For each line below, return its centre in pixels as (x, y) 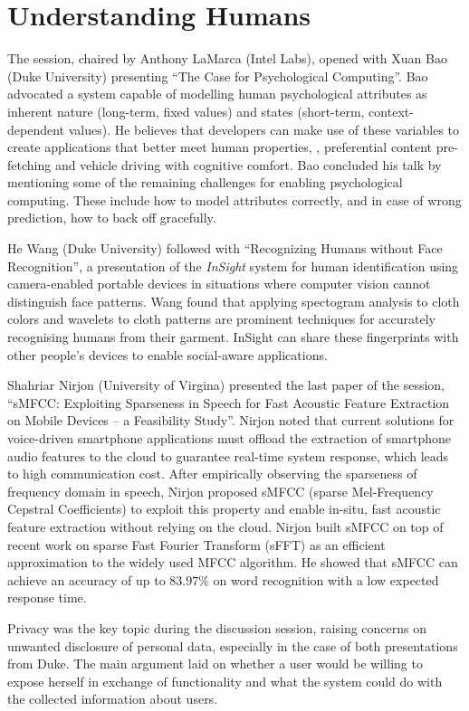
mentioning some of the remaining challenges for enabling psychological (205, 182)
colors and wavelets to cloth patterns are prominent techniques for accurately (222, 319)
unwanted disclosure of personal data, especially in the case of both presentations (233, 645)
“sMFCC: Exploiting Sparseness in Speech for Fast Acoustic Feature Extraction (229, 402)
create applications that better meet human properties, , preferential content (220, 147)
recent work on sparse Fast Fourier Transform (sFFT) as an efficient (196, 544)
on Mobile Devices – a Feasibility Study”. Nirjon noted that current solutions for (231, 420)
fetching (29, 164)
